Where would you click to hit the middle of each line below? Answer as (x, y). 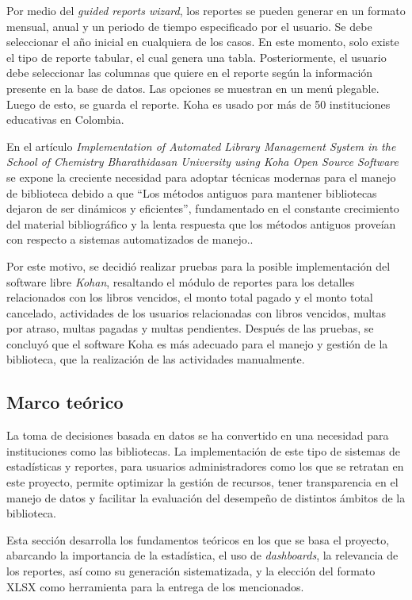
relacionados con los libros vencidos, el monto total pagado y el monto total (190, 297)
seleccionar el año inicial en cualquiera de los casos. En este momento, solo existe (203, 42)
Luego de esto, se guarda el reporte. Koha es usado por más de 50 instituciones (198, 104)
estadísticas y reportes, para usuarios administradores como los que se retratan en (205, 466)
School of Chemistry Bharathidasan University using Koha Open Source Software (202, 162)
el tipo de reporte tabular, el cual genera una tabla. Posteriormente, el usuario (196, 57)
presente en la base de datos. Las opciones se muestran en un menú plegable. (193, 88)
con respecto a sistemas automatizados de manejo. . (130, 239)
